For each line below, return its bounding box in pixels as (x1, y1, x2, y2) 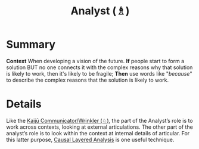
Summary (6, 38, 55, 51)
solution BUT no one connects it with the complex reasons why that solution (6, 64, 193, 71)
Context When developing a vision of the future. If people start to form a (6, 57, 185, 64)
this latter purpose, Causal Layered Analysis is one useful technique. (6, 136, 175, 143)
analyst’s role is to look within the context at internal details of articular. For (6, 129, 190, 136)
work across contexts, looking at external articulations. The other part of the (6, 123, 194, 131)
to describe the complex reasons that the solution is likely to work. (6, 76, 169, 83)
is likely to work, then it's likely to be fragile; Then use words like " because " (6, 70, 192, 77)
